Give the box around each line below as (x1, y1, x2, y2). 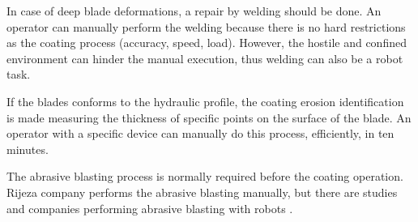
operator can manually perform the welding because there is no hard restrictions (6, 18, 406, 35)
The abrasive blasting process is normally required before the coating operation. (6, 168, 403, 185)
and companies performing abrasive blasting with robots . (6, 199, 293, 216)
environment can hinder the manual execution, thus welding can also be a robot (6, 49, 403, 66)
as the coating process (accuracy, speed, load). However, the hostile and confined (6, 34, 407, 51)
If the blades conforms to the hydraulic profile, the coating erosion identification (6, 92, 404, 109)
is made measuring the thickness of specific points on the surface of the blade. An (6, 109, 412, 126)
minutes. (6, 140, 49, 157)
